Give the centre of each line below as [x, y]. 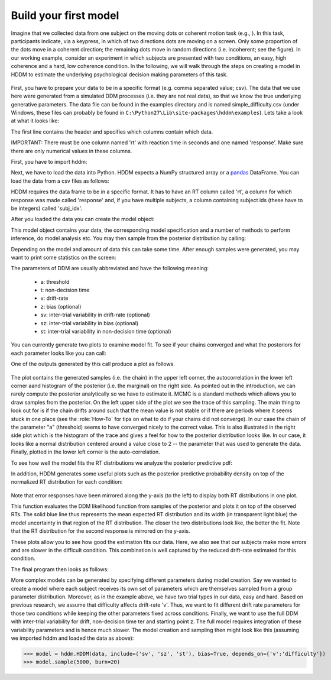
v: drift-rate [54, 298]
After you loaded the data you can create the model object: [83, 219]
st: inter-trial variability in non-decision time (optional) [106, 332]
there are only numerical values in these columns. [72, 151]
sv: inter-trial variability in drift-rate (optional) [95, 315]
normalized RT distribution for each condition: [67, 482]
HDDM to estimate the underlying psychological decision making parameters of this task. [119, 75]
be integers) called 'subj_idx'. [47, 208]
